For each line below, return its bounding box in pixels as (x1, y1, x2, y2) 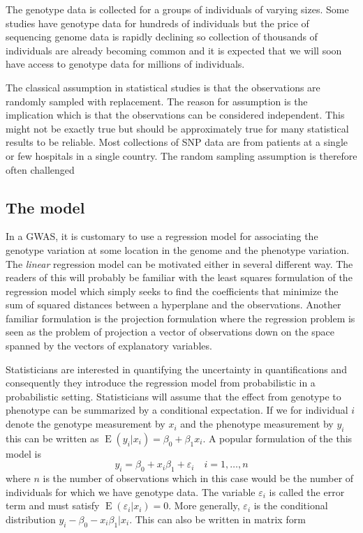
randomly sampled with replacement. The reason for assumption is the (6, 93, 308, 108)
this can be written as (6, 430, 99, 445)
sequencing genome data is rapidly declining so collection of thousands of (6, 29, 318, 44)
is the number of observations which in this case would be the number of (43, 471, 354, 486)
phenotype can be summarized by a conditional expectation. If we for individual (6, 403, 348, 417)
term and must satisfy (6, 498, 100, 513)
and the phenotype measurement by (180, 416, 334, 431)
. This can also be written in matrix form (129, 512, 306, 527)
